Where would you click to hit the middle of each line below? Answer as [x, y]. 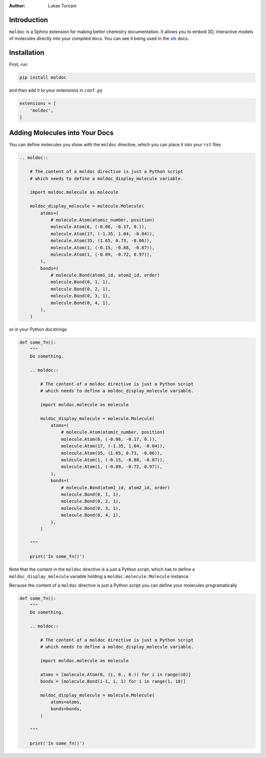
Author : [17, 6]
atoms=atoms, [66, 702]
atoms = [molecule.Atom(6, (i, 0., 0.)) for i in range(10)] [116, 674]
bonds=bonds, [66, 709]
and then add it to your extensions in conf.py [56, 90]
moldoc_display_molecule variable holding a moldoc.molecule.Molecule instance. [99, 576]
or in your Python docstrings [38, 329]
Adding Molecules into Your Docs [61, 133]
